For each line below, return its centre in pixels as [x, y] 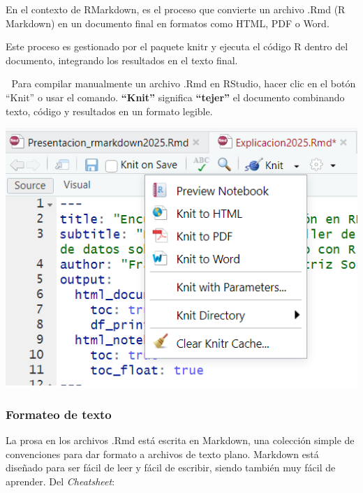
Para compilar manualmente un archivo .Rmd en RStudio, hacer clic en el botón [184, 83]
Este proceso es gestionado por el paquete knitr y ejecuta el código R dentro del [177, 46]
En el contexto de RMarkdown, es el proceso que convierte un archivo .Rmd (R [176, 9]
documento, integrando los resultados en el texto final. [122, 60]
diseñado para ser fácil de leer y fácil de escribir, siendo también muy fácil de [171, 468]
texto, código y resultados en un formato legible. [109, 111]
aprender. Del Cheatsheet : [60, 481]
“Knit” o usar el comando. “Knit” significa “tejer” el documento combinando [175, 97]
